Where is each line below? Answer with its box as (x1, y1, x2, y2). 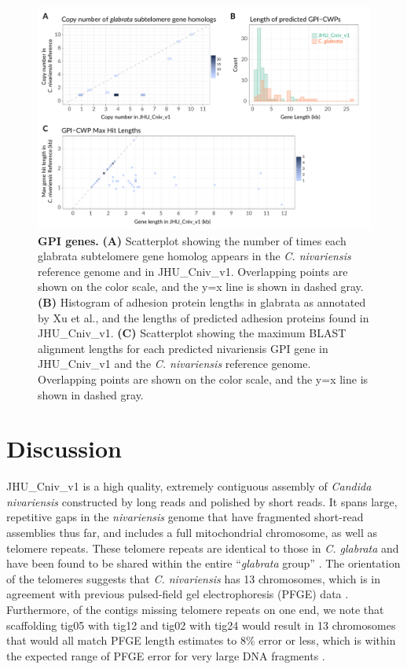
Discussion (6, 432, 122, 465)
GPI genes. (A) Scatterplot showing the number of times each (38, 232, 346, 248)
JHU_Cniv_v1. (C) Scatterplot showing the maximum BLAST (38, 325, 346, 341)
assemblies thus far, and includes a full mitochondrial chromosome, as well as (6, 524, 378, 541)
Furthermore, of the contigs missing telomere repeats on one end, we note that (6, 601, 384, 618)
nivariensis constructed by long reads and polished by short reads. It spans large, (6, 493, 398, 509)
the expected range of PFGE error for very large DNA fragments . (6, 647, 325, 663)
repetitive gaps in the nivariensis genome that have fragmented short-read (6, 509, 364, 525)
